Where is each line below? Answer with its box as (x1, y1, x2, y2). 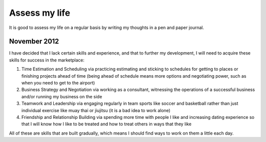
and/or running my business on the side (21, 93, 102, 99)
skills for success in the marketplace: (9, 57, 85, 63)
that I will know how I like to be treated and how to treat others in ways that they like (21, 121, 192, 127)
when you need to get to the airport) (21, 80, 96, 86)
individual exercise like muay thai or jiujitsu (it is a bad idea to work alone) (21, 107, 171, 113)
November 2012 (9, 37, 59, 46)
